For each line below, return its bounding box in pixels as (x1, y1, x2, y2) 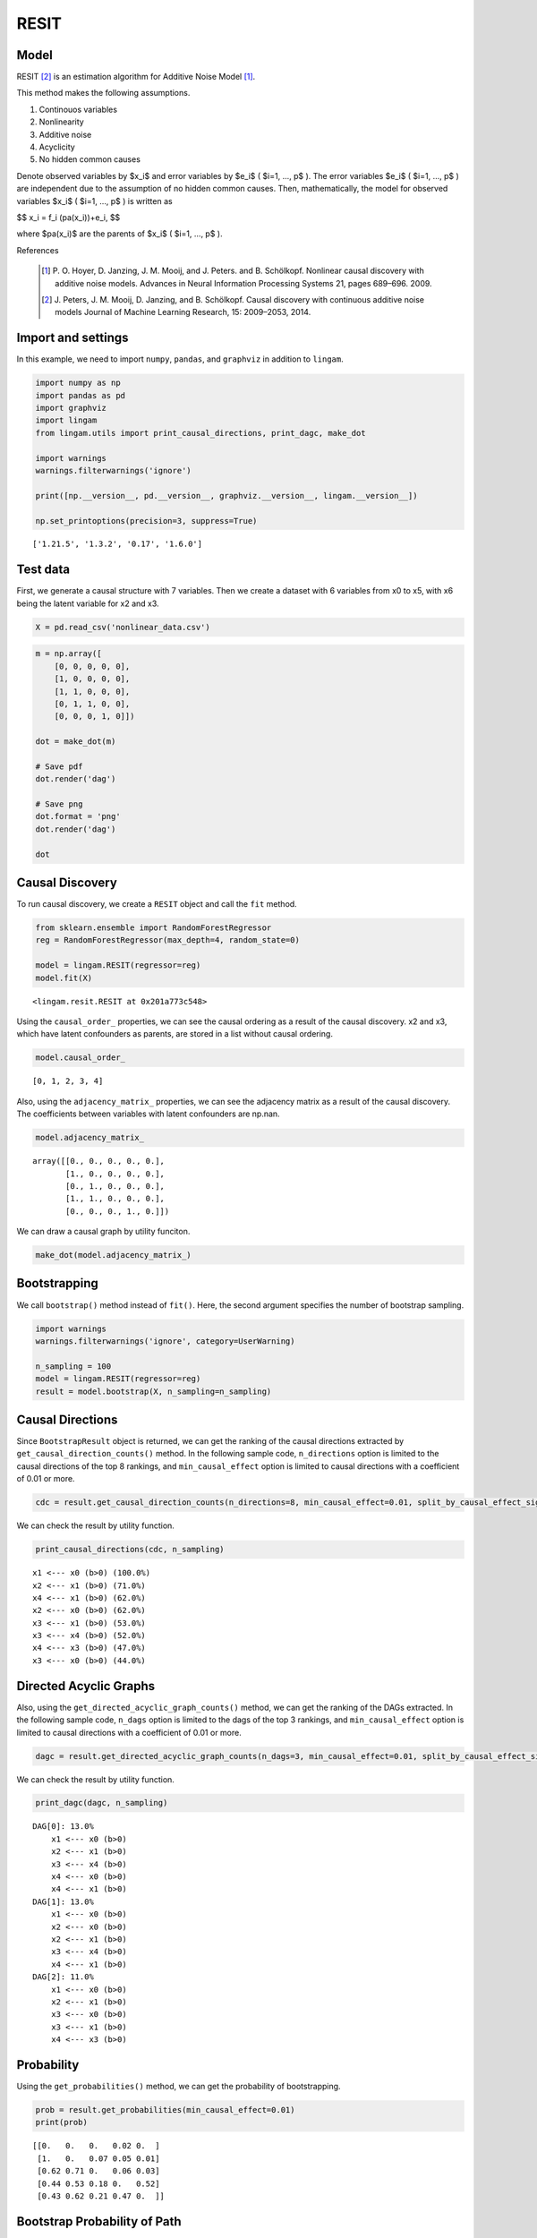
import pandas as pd (35, 390, 125, 400)
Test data (16, 562, 71, 577)
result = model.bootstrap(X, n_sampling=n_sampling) (35, 1386, 272, 1397)
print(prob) (35, 2117, 89, 2128)
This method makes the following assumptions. (16, 88, 191, 98)
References (16, 244, 59, 255)
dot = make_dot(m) (35, 737, 116, 747)
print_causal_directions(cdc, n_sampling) (35, 1544, 225, 1555)
